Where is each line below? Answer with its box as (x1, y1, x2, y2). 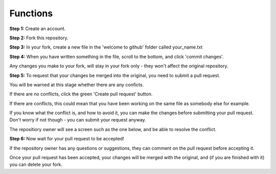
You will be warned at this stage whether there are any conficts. (9, 82, 144, 88)
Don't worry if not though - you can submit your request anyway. (9, 117, 146, 123)
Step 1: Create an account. (9, 26, 66, 32)
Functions (9, 8, 53, 19)
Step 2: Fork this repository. (9, 35, 68, 41)
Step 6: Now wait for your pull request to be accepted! (9, 136, 125, 142)
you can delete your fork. (9, 161, 63, 168)
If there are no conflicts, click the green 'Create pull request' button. (9, 91, 153, 97)
